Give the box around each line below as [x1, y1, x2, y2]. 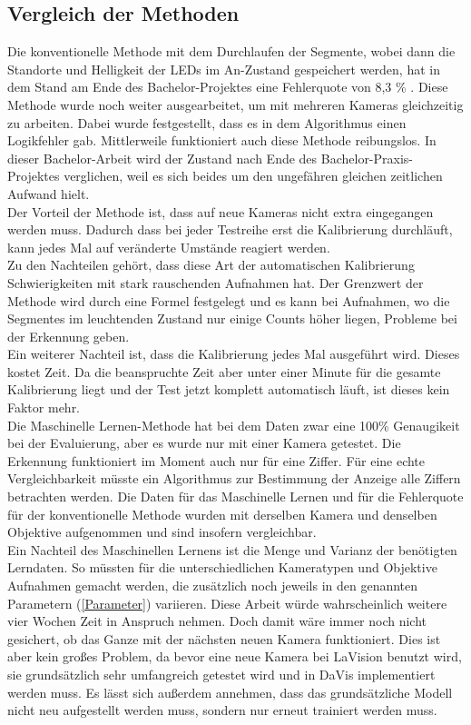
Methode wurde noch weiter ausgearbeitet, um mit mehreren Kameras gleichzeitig [7, 94, 464, 114]
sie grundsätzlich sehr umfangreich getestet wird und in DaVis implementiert [7, 664, 436, 683]
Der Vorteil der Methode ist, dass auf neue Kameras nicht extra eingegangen [7, 202, 434, 221]
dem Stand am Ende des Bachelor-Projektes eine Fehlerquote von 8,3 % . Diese [7, 77, 448, 96]
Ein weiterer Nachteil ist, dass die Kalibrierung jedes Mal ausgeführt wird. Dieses [7, 344, 460, 363]
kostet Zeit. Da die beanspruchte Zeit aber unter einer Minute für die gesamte [7, 362, 441, 381]
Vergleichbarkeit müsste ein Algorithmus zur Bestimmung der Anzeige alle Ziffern [7, 469, 461, 488]
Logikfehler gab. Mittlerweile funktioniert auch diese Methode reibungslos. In [7, 131, 437, 150]
